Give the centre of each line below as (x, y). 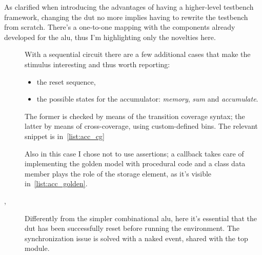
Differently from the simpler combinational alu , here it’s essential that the (141, 218)
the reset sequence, (66, 81)
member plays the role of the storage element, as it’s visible (118, 173)
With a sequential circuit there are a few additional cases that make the (138, 54)
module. (37, 248)
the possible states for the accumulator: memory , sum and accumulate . (147, 99)
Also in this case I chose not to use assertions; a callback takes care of (134, 153)
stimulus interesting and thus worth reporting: (97, 64)
